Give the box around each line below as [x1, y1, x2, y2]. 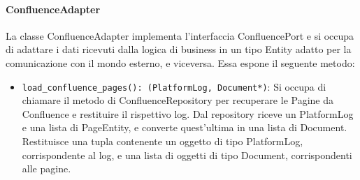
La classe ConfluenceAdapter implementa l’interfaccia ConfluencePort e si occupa [6, 28, 354, 43]
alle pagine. [22, 161, 71, 176]
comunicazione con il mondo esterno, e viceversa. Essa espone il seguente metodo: [6, 55, 355, 70]
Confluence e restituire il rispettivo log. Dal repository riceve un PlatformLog [22, 106, 354, 121]
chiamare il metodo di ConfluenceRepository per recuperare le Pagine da [22, 93, 333, 107]
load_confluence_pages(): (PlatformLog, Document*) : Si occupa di [22, 79, 326, 93]
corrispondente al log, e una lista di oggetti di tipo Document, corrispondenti [22, 147, 352, 162]
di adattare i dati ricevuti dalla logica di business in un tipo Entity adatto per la [6, 42, 352, 57]
